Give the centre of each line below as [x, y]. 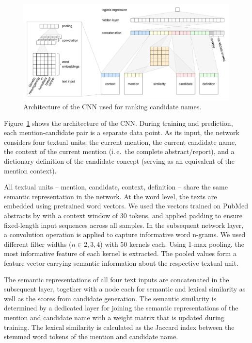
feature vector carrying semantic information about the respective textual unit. [121, 263]
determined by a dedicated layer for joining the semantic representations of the [121, 308]
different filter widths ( [38, 244]
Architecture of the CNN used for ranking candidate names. [112, 107]
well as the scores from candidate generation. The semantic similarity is [110, 298]
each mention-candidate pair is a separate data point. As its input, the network [122, 132]
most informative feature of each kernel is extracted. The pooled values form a [120, 253]
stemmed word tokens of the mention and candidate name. [91, 336]
